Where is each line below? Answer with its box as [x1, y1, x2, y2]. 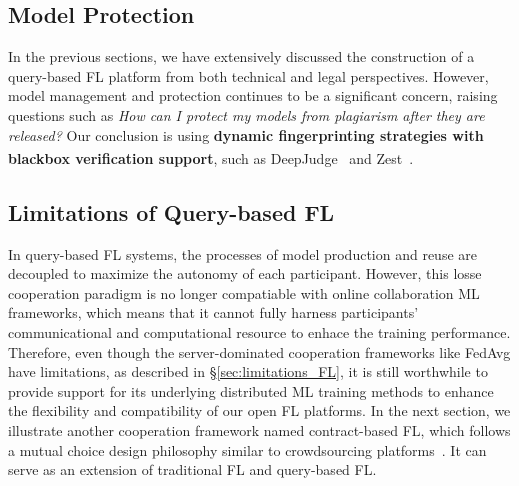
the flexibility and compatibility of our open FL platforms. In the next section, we [8, 400, 511, 421]
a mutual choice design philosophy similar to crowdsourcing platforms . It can [8, 439, 487, 460]
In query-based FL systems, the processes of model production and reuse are [8, 243, 477, 264]
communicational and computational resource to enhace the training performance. [8, 322, 511, 342]
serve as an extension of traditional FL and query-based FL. [8, 459, 377, 480]
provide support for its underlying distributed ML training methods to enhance [8, 380, 494, 401]
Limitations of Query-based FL [8, 196, 335, 227]
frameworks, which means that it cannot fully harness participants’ [8, 302, 419, 323]
